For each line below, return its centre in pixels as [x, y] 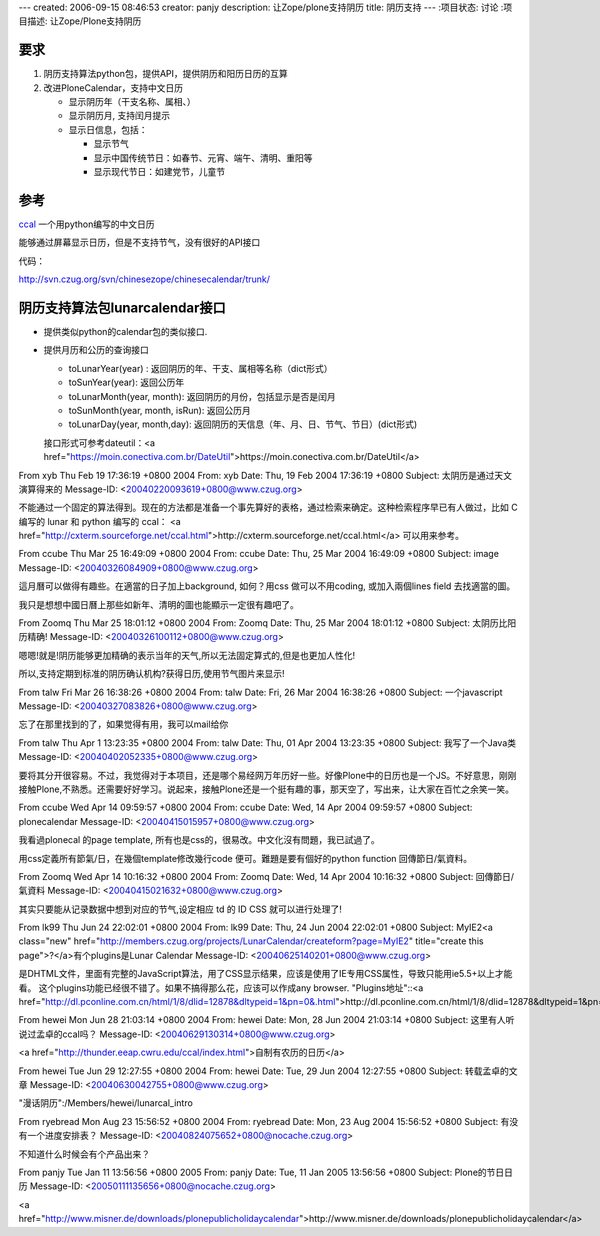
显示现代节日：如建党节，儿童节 [159, 172]
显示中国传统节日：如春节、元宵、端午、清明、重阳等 [203, 157]
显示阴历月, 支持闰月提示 [119, 116]
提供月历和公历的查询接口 [96, 350]
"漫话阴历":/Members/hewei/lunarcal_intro [106, 1103]
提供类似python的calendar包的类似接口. [125, 332]
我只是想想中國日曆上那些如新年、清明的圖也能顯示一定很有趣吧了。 [158, 604]
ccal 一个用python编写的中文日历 [86, 224]
